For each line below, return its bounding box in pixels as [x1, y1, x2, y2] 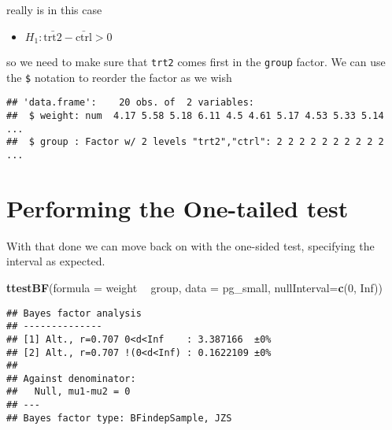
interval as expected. [6, 253, 105, 269]
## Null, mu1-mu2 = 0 [6, 386, 131, 398]
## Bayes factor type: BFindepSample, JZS [6, 412, 232, 424]
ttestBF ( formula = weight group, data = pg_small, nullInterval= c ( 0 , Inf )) [6, 279, 383, 295]
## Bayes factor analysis [6, 307, 142, 319]
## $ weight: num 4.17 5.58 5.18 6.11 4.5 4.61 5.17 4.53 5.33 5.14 [6, 110, 384, 122]
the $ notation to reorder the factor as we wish [6, 69, 232, 85]
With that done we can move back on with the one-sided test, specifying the [6, 237, 375, 254]
